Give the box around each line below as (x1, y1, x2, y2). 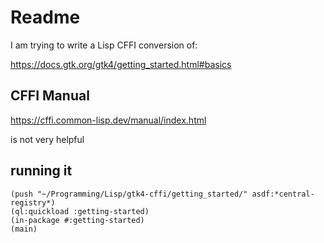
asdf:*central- (251, 189, 315, 199)
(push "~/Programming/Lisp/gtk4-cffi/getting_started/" (10, 189, 248, 199)
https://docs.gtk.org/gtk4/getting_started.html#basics (10, 58, 232, 70)
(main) (10, 224, 38, 234)
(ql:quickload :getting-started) (10, 206, 150, 216)
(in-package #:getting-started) (10, 215, 145, 225)
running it (10, 162, 73, 180)
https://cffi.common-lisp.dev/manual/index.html (10, 114, 207, 126)
